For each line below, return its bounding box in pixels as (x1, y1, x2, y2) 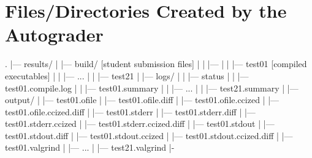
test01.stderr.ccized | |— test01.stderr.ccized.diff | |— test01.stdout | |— (5, 117, 275, 130)
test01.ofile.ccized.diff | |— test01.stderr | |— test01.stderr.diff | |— (5, 105, 256, 118)
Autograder (5, 22, 104, 47)
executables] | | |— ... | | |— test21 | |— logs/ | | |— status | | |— (5, 69, 249, 82)
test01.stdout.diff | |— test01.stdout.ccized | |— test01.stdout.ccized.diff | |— (5, 129, 293, 142)
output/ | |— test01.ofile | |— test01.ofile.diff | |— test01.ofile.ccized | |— (5, 93, 280, 106)
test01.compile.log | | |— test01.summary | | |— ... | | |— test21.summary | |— (5, 81, 299, 94)
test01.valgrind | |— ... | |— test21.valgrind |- (5, 141, 175, 154)
